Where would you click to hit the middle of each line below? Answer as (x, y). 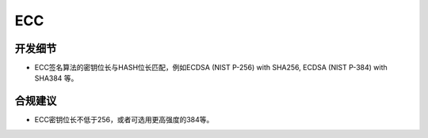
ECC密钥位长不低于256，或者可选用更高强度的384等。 (124, 120)
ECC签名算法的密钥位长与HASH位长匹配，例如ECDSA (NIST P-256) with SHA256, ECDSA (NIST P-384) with (211, 68)
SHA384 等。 (56, 78)
